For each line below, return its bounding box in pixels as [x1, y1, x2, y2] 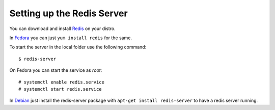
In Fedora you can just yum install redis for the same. [9, 35, 132, 41]
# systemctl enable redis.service [18, 79, 104, 85]
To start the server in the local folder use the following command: [9, 44, 147, 50]
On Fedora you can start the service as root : [9, 67, 102, 73]
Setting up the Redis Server [9, 8, 128, 19]
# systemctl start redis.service [18, 86, 102, 92]
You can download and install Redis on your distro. [9, 25, 116, 32]
